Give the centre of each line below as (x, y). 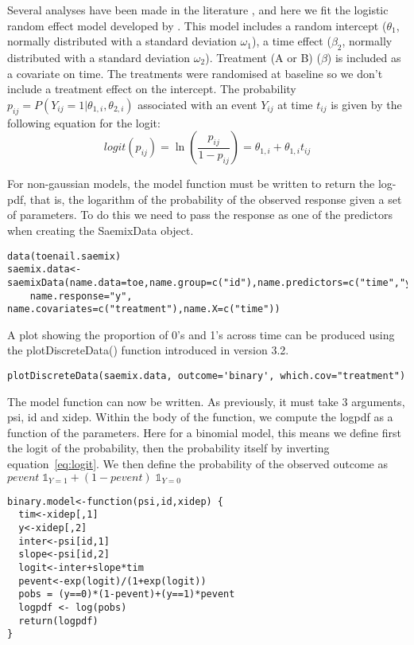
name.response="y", (81, 296)
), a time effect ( (291, 41)
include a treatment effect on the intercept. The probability (152, 89)
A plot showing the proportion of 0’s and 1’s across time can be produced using (201, 334)
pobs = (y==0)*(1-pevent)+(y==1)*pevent (127, 594)
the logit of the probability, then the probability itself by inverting (168, 448)
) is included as (364, 57)
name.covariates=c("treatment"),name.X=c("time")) (144, 309)
